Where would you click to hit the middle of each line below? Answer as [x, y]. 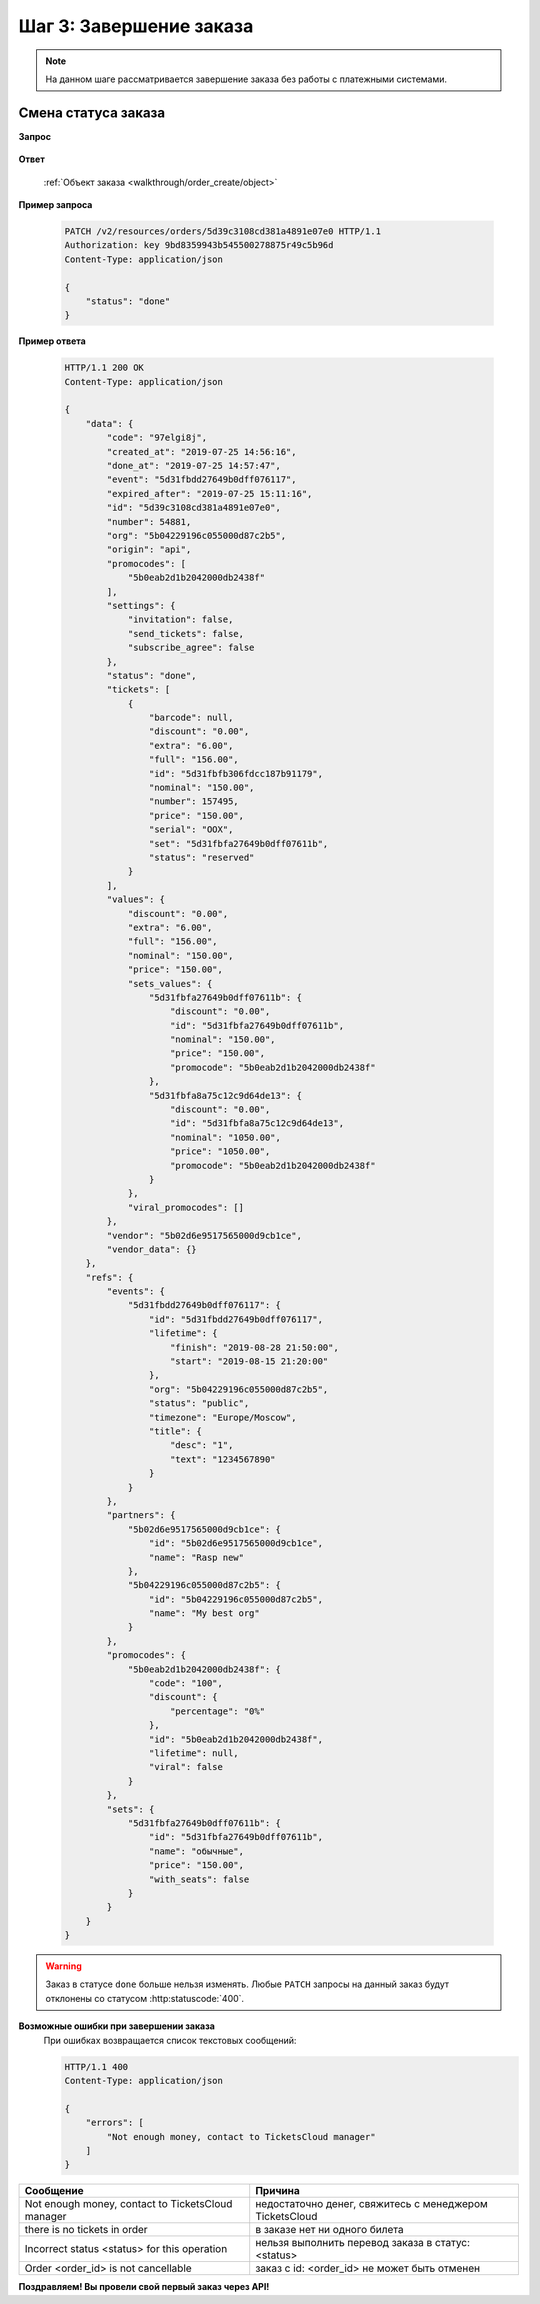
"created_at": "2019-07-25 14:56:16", [201, 451]
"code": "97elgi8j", [157, 438]
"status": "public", [199, 1403]
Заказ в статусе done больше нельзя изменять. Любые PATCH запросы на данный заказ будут [247, 1984]
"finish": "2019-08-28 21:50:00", [254, 1347]
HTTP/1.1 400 [96, 2066]
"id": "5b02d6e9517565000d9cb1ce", [236, 1543]
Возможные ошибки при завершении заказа [116, 2026]
